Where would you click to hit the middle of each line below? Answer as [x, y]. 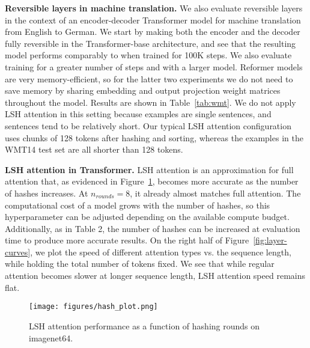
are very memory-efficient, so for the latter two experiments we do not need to [149, 78]
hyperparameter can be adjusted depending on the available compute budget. [147, 217]
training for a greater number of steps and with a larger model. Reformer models [154, 66]
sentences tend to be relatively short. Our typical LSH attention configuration [148, 125]
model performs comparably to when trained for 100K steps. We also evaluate [148, 55]
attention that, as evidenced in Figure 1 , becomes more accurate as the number [152, 181]
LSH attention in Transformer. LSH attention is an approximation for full [149, 169]
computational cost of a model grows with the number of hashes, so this [138, 205]
